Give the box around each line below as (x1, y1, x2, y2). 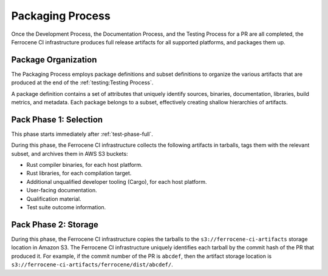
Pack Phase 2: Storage (11, 219, 98, 230)
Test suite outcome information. (26, 204, 106, 211)
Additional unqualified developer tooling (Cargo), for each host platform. (26, 178, 207, 185)
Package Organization (11, 55, 97, 65)
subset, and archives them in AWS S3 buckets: (11, 150, 128, 157)
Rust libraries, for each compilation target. (26, 170, 132, 177)
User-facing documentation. (26, 187, 97, 194)
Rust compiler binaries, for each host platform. (26, 161, 143, 169)
